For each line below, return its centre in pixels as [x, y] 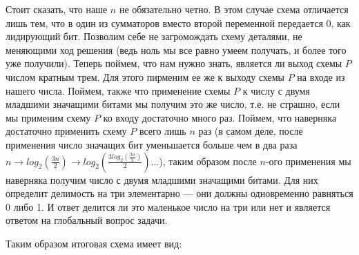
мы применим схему [48, 117]
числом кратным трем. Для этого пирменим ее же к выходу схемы [145, 76]
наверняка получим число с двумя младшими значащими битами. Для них [162, 179]
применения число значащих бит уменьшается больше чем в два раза [152, 144]
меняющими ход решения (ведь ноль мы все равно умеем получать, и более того [176, 49]
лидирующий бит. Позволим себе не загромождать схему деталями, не [154, 36]
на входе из [321, 76]
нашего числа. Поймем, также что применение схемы [118, 90]
